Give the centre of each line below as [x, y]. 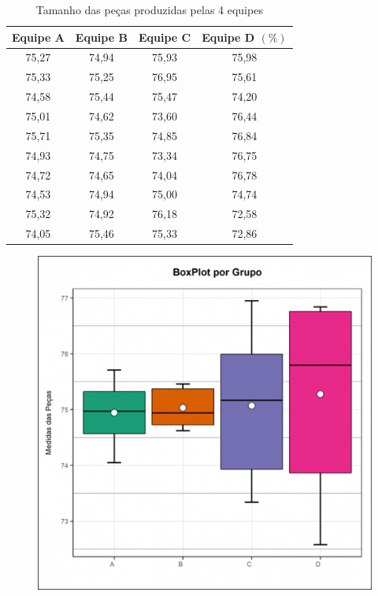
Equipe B [101, 37]
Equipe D [228, 37]
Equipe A [38, 37]
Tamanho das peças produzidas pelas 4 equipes [149, 9]
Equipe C [165, 37]
